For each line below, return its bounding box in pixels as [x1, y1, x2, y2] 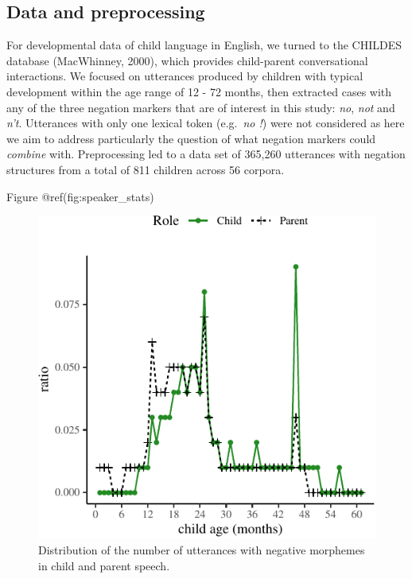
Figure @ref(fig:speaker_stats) [6, 188, 154, 204]
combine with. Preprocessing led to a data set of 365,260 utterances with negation [6, 146, 406, 162]
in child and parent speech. [38, 557, 170, 573]
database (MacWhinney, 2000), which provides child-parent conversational [6, 52, 368, 68]
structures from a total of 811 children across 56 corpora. [6, 161, 285, 177]
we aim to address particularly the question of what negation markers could [6, 130, 376, 146]
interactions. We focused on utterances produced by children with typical [6, 68, 363, 84]
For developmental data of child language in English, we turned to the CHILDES [6, 37, 402, 53]
